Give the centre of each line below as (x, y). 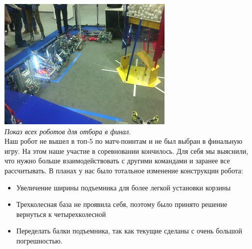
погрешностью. (39, 240)
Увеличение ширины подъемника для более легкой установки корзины (123, 187)
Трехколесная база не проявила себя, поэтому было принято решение (122, 204)
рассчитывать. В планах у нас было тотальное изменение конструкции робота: (124, 170)
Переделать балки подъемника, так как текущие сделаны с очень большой (129, 231)
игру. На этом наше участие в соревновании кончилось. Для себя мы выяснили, (126, 151)
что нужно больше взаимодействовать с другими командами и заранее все (117, 161)
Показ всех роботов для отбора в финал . (68, 131)
